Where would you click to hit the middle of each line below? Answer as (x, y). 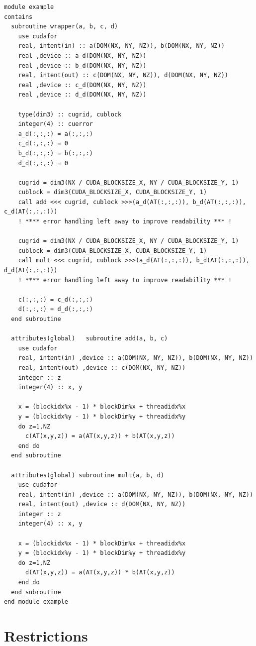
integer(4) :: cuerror (55, 124)
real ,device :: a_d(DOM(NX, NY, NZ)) (82, 55)
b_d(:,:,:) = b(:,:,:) (55, 153)
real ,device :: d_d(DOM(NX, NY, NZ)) (82, 95)
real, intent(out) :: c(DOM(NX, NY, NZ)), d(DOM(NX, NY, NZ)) (123, 75)
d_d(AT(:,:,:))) (31, 270)
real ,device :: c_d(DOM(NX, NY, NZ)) (82, 85)
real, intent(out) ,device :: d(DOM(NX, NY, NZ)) (102, 504)
